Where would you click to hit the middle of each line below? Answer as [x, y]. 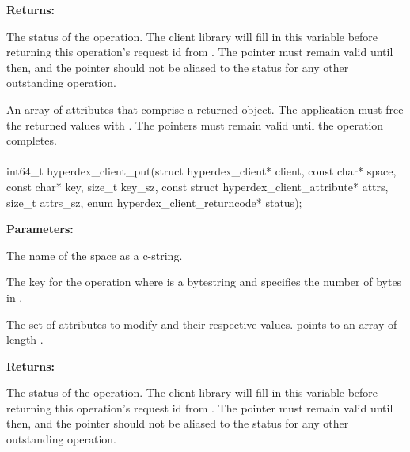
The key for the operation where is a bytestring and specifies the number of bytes [204, 282]
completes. [32, 140]
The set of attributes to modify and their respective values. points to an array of [202, 324]
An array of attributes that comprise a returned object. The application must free [205, 109]
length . [25, 339]
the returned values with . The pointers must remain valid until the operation [195, 124]
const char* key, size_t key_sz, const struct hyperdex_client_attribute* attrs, [197, 186]
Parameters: [40, 229]
